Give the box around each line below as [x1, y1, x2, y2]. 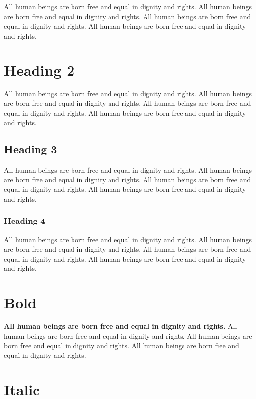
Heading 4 [4, 215, 45, 227]
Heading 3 [4, 141, 57, 157]
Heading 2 [4, 59, 75, 80]
